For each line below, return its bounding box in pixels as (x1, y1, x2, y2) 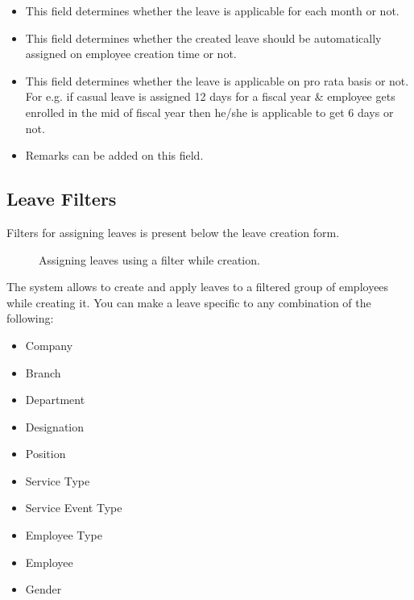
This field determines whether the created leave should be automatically (25, 29, 382, 46)
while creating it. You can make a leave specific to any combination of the (6, 294, 371, 310)
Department (25, 391, 85, 408)
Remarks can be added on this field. (25, 147, 204, 164)
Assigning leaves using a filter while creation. (39, 251, 260, 268)
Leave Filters (6, 186, 117, 211)
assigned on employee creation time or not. (25, 45, 237, 62)
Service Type (25, 472, 90, 489)
